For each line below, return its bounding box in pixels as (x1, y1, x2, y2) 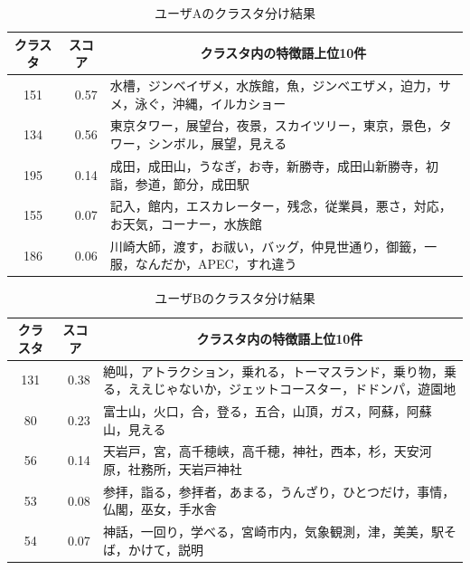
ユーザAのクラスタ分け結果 (155, 4, 315, 22)
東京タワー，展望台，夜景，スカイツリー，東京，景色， (109, 116, 439, 135)
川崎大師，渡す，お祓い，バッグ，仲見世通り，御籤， (109, 236, 425, 255)
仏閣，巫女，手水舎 (102, 499, 217, 518)
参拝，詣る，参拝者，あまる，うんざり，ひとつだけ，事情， (102, 481, 456, 500)
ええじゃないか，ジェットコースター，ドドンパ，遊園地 (127, 379, 456, 398)
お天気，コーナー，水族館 (109, 214, 262, 233)
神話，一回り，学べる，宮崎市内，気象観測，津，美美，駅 (102, 522, 444, 541)
